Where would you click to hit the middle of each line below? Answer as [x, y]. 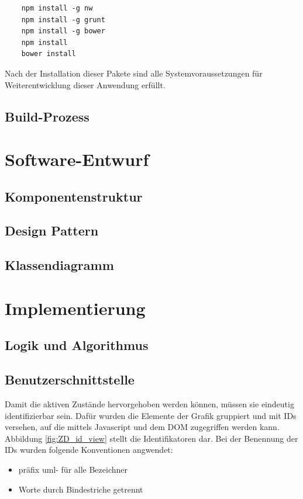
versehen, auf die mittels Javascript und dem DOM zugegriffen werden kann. [142, 427]
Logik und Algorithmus [77, 345]
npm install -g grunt [63, 20]
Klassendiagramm [59, 265]
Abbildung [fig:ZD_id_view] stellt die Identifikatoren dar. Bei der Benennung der [151, 438]
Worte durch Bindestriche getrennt [81, 489]
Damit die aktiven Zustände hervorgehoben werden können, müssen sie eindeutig [149, 404]
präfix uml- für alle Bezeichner [73, 469]
